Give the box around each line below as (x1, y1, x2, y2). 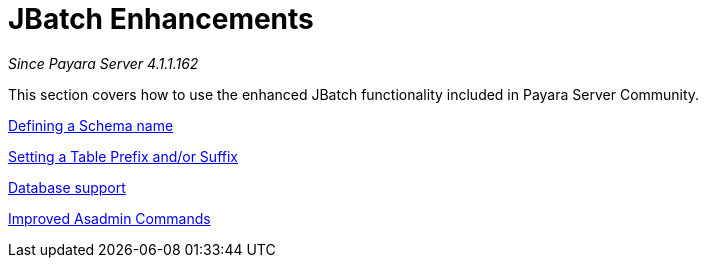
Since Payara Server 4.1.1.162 (8, 54, 199, 72)
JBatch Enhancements (8, 2, 314, 36)
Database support (8, 178, 126, 196)
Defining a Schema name (8, 116, 174, 134)
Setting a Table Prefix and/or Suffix (8, 147, 238, 165)
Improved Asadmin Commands (8, 209, 211, 227)
